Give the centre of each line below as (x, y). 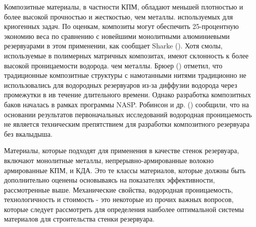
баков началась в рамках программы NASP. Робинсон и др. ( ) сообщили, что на (126, 104)
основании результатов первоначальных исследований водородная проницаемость (128, 114)
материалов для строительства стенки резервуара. (79, 219)
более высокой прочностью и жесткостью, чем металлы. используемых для (118, 16)
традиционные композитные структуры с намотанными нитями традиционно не (125, 75)
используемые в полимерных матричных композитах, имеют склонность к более (126, 55)
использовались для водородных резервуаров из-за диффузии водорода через (121, 85)
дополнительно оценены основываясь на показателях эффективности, (109, 180)
